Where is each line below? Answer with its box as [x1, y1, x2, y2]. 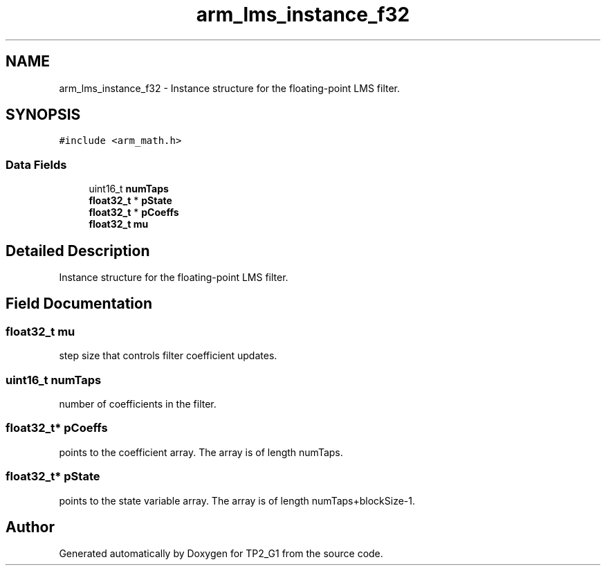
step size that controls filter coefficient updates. [59, 350, 277, 362]
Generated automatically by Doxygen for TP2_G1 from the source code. [59, 547, 383, 560]
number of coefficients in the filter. [59, 398, 217, 410]
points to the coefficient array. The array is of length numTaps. [59, 446, 343, 458]
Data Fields [6, 157, 67, 172]
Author [6, 518, 55, 536]
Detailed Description [6, 242, 150, 260]
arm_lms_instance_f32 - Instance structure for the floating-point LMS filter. [59, 82, 401, 94]
